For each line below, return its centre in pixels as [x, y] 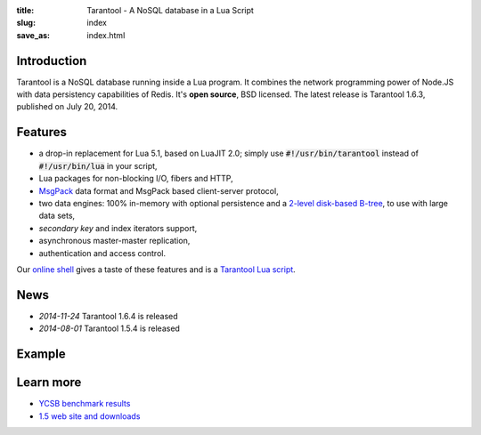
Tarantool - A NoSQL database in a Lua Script [170, 10]
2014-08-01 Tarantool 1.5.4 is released [109, 328]
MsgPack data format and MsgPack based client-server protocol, [159, 190]
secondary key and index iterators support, [118, 228]
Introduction [52, 61]
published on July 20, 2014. [67, 107]
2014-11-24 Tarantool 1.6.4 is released [108, 316]
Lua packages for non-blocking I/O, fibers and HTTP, [136, 179]
